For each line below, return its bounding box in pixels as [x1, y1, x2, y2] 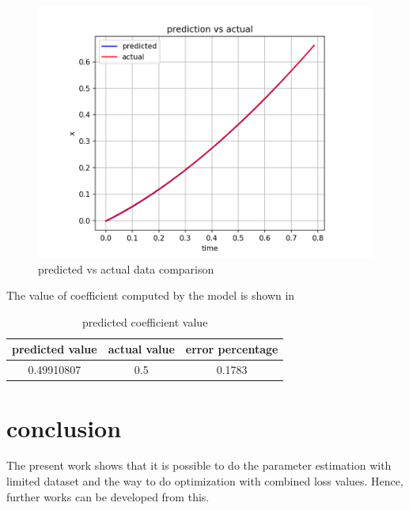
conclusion [6, 411, 122, 444]
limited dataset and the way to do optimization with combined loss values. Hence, [6, 473, 403, 489]
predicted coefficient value [82, 313, 208, 330]
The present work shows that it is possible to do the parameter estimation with [6, 457, 392, 474]
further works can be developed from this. [6, 488, 210, 504]
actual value [108, 341, 175, 357]
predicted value [12, 341, 97, 357]
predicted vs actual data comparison [38, 260, 214, 277]
